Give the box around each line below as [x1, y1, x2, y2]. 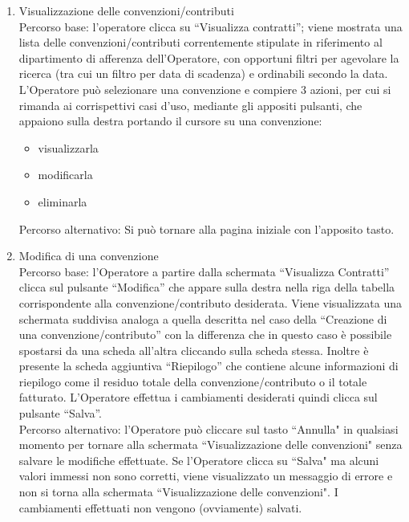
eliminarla [38, 193, 87, 210]
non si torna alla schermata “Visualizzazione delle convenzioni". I [18, 483, 338, 500]
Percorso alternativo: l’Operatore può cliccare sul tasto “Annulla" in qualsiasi [18, 420, 399, 437]
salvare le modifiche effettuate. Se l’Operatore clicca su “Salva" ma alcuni [18, 451, 379, 468]
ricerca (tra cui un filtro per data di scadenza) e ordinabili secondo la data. [18, 65, 388, 82]
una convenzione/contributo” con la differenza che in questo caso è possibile [18, 326, 392, 343]
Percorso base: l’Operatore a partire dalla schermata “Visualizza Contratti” [18, 263, 390, 279]
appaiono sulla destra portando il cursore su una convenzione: [18, 112, 322, 129]
